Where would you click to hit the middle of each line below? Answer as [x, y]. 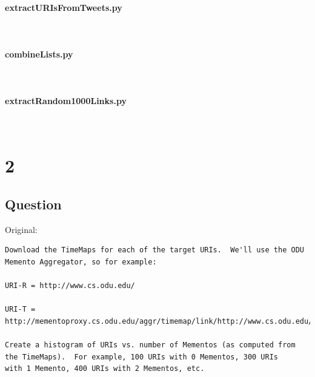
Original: [21, 229]
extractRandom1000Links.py [66, 101]
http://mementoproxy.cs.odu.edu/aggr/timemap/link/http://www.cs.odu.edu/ [159, 321]
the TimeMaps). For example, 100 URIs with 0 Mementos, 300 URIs [142, 357]
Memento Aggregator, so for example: [81, 262]
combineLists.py [39, 54]
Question [33, 204]
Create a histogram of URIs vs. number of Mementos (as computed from [150, 345]
